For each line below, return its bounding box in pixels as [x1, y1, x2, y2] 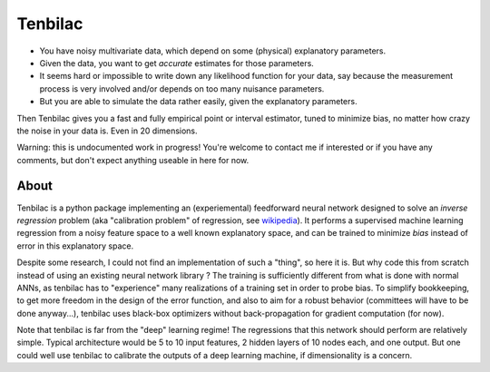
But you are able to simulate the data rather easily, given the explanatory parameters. [39, 96, 358, 107]
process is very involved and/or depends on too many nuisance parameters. [39, 83, 325, 94]
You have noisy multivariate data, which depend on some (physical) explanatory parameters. [39, 45, 386, 56]
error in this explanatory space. [16, 240, 134, 251]
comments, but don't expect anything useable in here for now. [16, 154, 250, 165]
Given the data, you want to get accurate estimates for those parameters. [39, 57, 315, 68]
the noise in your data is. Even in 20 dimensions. [16, 125, 199, 136]
